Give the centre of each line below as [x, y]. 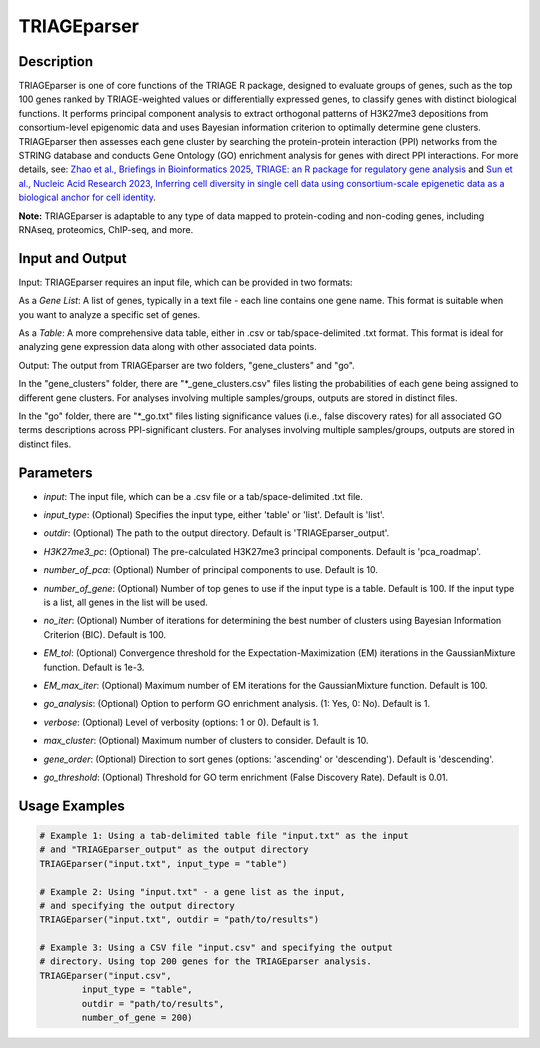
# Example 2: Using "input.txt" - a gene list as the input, [192, 891]
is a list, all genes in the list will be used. [126, 602]
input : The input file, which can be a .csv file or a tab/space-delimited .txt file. [203, 496]
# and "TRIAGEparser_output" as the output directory [174, 849]
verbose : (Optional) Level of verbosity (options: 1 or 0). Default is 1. [181, 722]
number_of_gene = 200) [137, 1018]
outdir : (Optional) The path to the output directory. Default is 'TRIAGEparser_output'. [216, 533]
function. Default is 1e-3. [94, 667]
